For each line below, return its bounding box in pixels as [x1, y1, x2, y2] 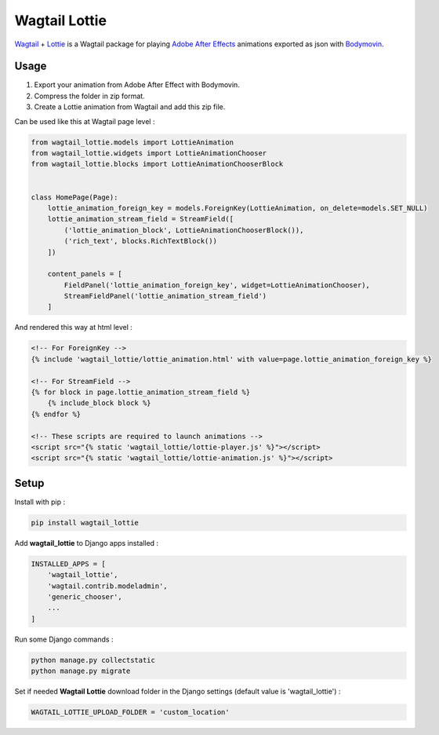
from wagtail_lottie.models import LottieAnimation [31, 137, 234, 147]
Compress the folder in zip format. [34, 91, 145, 101]
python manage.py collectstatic [31, 656, 156, 664]
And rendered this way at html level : [14, 323, 133, 332]
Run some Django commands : [14, 634, 114, 644]
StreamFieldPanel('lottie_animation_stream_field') [63, 291, 267, 301]
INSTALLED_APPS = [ [31, 559, 106, 569]
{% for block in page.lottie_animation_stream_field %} [31, 388, 251, 397]
